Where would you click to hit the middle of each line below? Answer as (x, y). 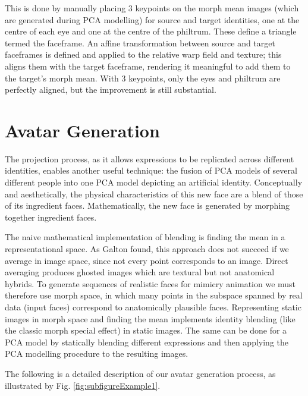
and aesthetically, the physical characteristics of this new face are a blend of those (154, 194)
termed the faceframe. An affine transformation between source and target (140, 43)
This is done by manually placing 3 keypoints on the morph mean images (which (152, 8)
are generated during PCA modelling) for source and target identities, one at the (152, 19)
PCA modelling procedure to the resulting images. (97, 353)
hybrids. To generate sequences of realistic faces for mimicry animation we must (150, 283)
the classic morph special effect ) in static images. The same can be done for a (146, 330)
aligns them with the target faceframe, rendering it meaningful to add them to (148, 66)
